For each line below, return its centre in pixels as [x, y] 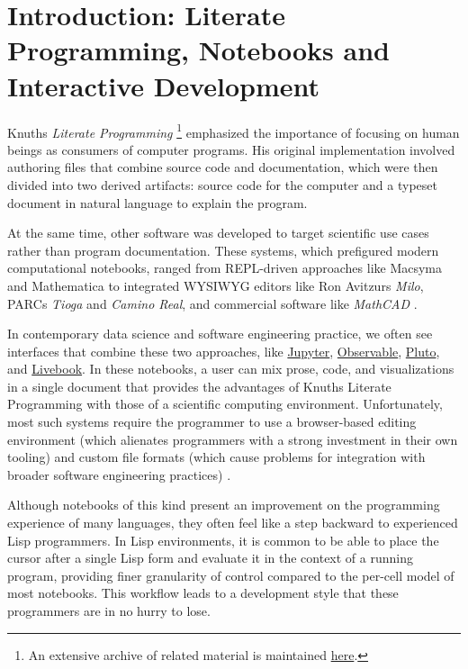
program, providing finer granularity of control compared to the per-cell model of [231, 575]
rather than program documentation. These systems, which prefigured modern [223, 250]
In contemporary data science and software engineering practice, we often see [220, 334]
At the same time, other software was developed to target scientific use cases [218, 233]
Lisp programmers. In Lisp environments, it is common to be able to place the [223, 540]
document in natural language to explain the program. [157, 202]
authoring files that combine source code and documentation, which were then [223, 167]
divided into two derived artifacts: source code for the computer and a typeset [222, 184]
